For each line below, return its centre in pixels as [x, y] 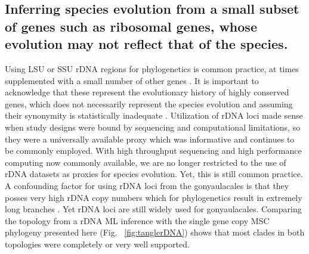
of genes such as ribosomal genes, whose [131, 26]
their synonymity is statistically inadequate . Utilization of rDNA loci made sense [154, 115]
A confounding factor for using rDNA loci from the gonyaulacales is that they [147, 185]
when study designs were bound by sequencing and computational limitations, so [153, 127]
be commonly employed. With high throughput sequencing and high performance [153, 151]
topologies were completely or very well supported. [97, 244]
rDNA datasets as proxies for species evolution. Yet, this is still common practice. [154, 174]
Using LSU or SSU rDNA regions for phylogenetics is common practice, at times [152, 68]
